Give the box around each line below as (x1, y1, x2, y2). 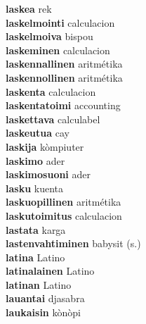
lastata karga (6, 222, 66, 237)
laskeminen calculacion (6, 42, 110, 57)
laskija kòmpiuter (6, 139, 84, 154)
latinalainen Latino (6, 263, 95, 278)
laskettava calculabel (6, 111, 100, 126)
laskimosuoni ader (6, 167, 91, 182)
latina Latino (6, 249, 65, 264)
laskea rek (6, 1, 52, 15)
